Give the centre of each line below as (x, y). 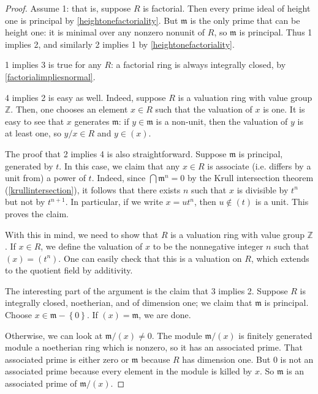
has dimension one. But (226, 359)
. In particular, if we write (114, 202)
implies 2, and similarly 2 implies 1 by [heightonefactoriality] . (120, 44)
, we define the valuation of (92, 246)
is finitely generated (275, 335)
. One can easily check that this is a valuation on (150, 258)
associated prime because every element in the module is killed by (129, 371)
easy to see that (35, 121)
